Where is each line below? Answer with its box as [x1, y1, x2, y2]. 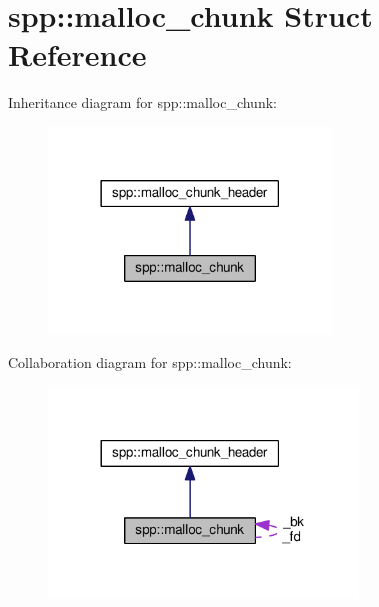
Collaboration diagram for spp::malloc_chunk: [8, 352, 292, 373]
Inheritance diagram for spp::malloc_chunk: [8, 92, 277, 113]
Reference [8, 34, 147, 75]
